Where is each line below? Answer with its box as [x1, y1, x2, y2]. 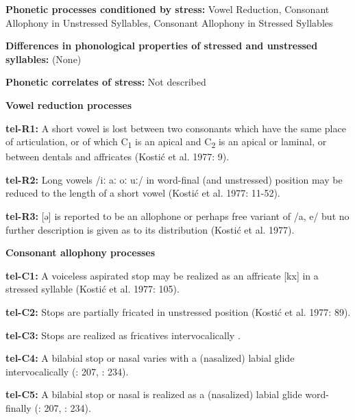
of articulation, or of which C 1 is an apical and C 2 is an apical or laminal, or [5, 134, 327, 150]
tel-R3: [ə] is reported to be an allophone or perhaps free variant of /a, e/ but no [5, 209, 350, 223]
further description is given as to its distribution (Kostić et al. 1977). [5, 222, 295, 236]
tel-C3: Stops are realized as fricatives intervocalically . [5, 328, 241, 342]
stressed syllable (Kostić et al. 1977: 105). [5, 282, 180, 296]
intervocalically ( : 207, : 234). [5, 364, 129, 378]
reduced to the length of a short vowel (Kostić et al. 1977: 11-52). [5, 186, 280, 200]
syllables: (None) [5, 51, 82, 66]
